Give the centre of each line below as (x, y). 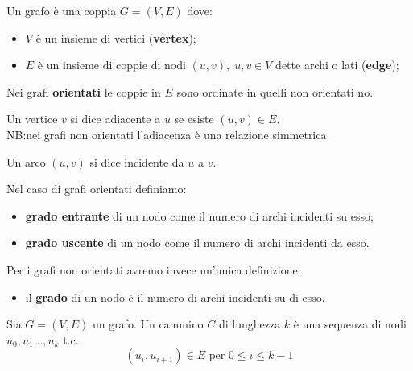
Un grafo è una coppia (62, 10)
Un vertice (32, 119)
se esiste (194, 119)
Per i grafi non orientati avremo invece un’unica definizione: (154, 269)
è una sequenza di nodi (350, 324)
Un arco (26, 161)
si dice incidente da (137, 161)
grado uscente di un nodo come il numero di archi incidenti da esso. (197, 243)
